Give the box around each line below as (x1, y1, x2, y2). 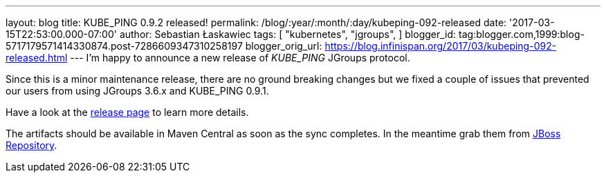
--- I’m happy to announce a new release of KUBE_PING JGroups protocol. (70, 52, 410, 63)
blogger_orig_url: (245, 40, 322, 52)
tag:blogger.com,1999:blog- (459, 28, 585, 40)
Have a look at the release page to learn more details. (6, 106, 249, 118)
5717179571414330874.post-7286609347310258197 (6, 40, 243, 52)
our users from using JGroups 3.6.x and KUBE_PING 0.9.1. (6, 85, 269, 97)
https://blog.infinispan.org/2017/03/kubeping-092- (324, 40, 557, 52)
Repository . (6, 139, 57, 151)
